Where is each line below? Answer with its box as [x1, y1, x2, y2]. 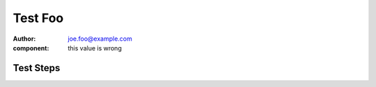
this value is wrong [68, 43, 122, 52]
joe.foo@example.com [68, 35, 132, 43]
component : [13, 43, 49, 52]
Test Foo [13, 10, 64, 26]
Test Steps [13, 62, 61, 74]
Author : [13, 35, 36, 43]
